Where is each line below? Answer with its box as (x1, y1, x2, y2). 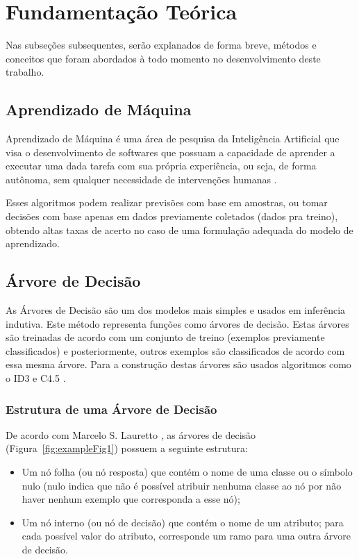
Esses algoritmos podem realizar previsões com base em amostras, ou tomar (6, 195, 328, 210)
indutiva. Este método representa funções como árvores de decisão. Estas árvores (6, 316, 349, 331)
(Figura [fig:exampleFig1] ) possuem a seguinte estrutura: (6, 441, 248, 456)
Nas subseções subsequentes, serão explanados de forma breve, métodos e (6, 37, 317, 52)
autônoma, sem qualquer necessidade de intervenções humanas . (6, 172, 277, 186)
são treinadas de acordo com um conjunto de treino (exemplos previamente (6, 330, 325, 344)
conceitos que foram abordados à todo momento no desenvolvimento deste (6, 51, 321, 65)
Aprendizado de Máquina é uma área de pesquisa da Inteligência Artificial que (6, 131, 340, 146)
